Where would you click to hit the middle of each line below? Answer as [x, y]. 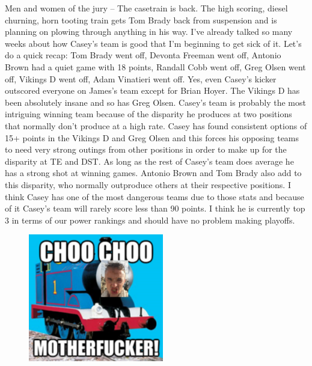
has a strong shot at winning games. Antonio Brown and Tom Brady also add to [153, 173]
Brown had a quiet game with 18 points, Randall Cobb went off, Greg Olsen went [155, 66]
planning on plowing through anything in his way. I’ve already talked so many [149, 32]
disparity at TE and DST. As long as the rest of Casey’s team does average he [149, 161]
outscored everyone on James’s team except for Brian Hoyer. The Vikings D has [152, 90]
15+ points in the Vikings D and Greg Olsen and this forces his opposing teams [152, 137]
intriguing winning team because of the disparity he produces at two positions [148, 114]
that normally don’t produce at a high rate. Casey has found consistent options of [156, 125]
